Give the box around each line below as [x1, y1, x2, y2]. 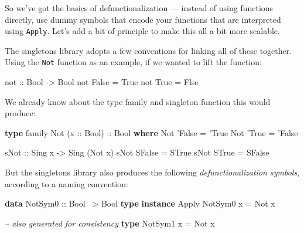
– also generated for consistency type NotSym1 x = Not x [5, 217, 215, 229]
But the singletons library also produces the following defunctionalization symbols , [5, 166, 300, 178]
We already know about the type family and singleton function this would [5, 95, 271, 107]
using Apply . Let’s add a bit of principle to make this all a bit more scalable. [5, 25, 280, 37]
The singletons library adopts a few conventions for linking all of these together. [5, 44, 292, 56]
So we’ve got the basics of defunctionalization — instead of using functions [5, 2, 274, 13]
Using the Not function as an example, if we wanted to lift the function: [5, 56, 262, 68]
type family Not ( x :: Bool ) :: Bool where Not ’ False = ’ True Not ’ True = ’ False [5, 126, 298, 139]
